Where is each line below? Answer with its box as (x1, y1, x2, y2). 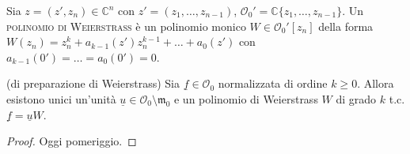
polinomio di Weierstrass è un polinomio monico (6, 17, 246, 34)
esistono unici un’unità (6, 90, 116, 107)
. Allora (357, 75, 394, 92)
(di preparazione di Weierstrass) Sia (6, 75, 180, 92)
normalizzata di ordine (218, 75, 328, 92)
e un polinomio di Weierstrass (173, 90, 318, 107)
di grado (336, 90, 377, 107)
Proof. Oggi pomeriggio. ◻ (6, 133, 137, 149)
